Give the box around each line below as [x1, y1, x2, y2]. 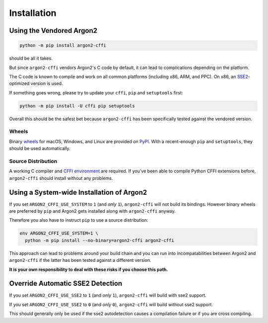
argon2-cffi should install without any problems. [9, 175, 113, 181]
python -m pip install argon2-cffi [19, 43, 106, 48]
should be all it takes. [9, 55, 53, 62]
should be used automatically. [9, 146, 70, 152]
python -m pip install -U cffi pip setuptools [19, 103, 135, 109]
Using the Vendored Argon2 [9, 26, 98, 35]
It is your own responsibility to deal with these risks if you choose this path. [9, 266, 168, 272]
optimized [9, 81, 30, 86]
